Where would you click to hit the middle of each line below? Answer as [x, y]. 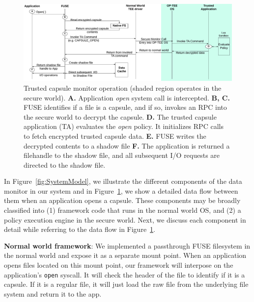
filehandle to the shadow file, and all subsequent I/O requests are [122, 155]
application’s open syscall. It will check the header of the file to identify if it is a [125, 274]
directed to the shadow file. [65, 164]
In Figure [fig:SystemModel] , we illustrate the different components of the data [123, 181]
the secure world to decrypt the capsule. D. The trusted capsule [120, 116]
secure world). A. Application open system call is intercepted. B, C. [127, 97]
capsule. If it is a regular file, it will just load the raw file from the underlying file [126, 284]
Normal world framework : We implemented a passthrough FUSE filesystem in [127, 245]
